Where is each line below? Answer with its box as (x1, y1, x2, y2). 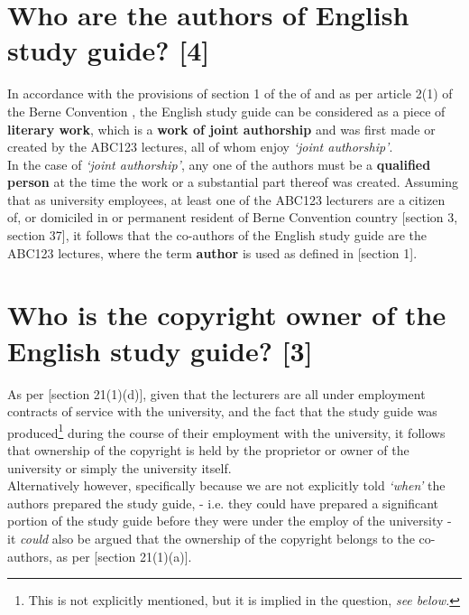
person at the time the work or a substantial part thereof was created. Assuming (7, 172, 458, 191)
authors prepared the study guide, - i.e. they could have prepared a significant (7, 493, 439, 512)
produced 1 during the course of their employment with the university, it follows (7, 420, 446, 442)
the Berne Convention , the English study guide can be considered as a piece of (7, 101, 446, 120)
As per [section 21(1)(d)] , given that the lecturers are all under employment (7, 384, 426, 403)
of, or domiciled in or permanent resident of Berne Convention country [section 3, (7, 208, 458, 227)
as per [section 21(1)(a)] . (56, 546, 192, 565)
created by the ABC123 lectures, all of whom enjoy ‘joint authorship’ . (7, 137, 393, 156)
